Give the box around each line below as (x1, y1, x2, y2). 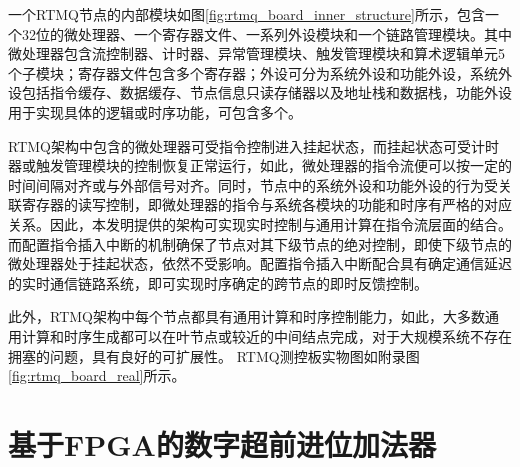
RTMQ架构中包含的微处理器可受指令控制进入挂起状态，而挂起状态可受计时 (8, 135, 499, 156)
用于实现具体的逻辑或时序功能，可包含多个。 (8, 101, 302, 122)
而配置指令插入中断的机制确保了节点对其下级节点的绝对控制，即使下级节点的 (8, 233, 512, 254)
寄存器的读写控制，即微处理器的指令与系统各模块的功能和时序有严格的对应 (21, 194, 512, 215)
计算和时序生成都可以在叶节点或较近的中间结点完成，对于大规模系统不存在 (21, 325, 512, 346)
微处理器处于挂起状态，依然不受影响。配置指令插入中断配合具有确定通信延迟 (8, 253, 512, 274)
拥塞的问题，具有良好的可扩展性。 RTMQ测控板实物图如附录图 (8, 345, 420, 366)
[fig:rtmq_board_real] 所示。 (8, 365, 186, 386)
